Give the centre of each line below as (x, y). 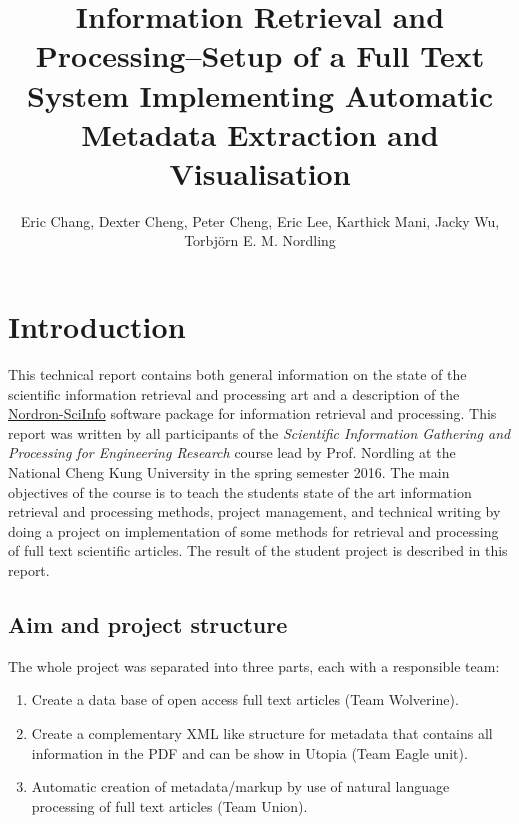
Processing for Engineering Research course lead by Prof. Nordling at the (232, 452)
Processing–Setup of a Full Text (260, 55)
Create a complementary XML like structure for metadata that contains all (262, 732)
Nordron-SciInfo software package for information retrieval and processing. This (252, 413)
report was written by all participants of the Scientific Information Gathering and (259, 432)
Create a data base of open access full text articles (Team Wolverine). (245, 699)
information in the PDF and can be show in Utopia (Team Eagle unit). (249, 752)
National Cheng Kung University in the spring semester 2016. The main (229, 471)
